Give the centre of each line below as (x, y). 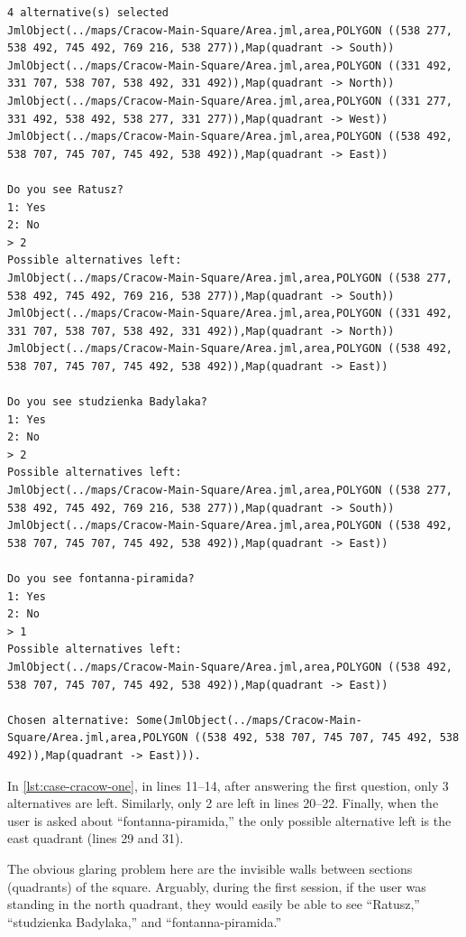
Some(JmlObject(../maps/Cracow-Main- (249, 720)
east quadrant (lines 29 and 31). (96, 838)
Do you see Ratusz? (65, 189)
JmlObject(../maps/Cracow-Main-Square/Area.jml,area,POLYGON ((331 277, (230, 101)
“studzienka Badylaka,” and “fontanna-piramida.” (145, 921)
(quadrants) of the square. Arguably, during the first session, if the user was (217, 886)
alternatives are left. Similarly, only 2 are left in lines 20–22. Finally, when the (223, 803)
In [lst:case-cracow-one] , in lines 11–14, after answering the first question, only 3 (228, 785)
